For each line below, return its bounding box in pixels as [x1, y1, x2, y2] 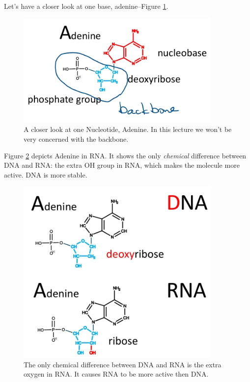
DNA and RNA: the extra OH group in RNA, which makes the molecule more [4, 160, 240, 170]
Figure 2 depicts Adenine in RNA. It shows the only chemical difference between [4, 150, 247, 160]
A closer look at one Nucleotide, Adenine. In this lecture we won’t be [24, 124, 232, 134]
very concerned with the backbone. [24, 134, 129, 144]
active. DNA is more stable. [4, 169, 87, 179]
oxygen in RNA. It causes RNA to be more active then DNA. [24, 369, 209, 379]
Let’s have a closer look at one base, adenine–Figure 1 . [4, 1, 168, 11]
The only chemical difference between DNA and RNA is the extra [24, 359, 222, 369]
